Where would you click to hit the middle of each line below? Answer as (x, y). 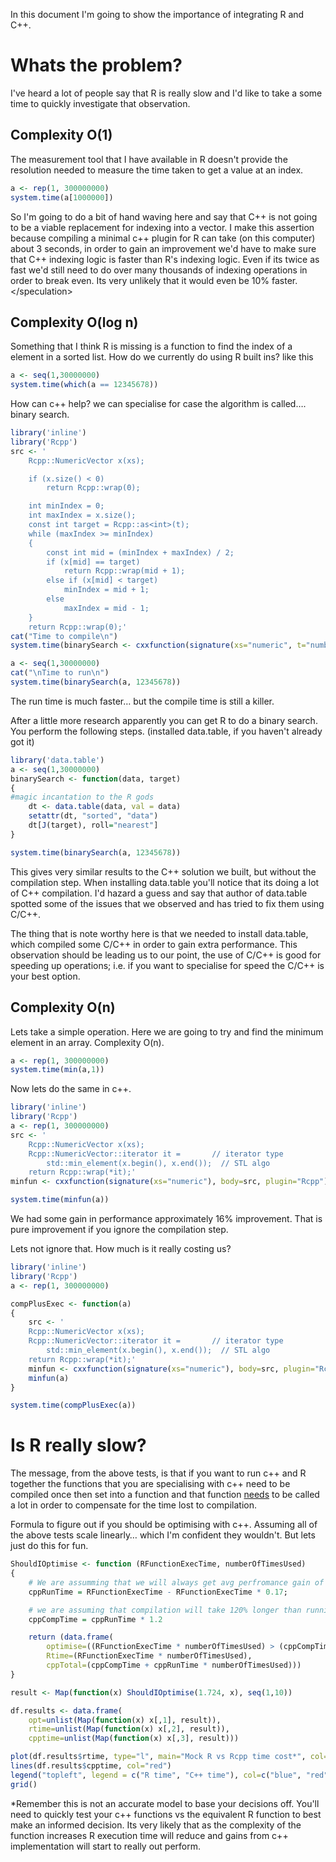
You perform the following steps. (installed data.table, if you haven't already (166, 731)
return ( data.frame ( (71, 1637)
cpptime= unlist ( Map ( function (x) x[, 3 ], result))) (134, 1739)
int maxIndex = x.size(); (82, 515)
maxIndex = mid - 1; (106, 608)
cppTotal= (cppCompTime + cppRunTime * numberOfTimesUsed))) (174, 1665)
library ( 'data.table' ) (57, 760)
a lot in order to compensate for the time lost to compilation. (133, 1505)
